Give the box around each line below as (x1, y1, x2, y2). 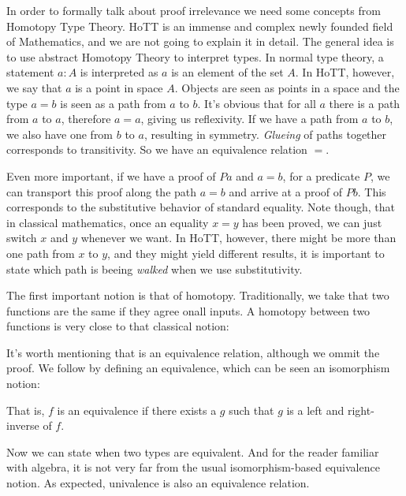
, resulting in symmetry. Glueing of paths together (143, 125, 387, 142)
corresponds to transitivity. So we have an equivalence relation (6, 141, 307, 158)
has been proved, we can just (242, 214, 382, 230)
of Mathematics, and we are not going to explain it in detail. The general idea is (6, 33, 394, 50)
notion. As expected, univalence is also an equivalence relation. (6, 475, 310, 491)
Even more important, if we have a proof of (6, 167, 216, 184)
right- (347, 401, 374, 418)
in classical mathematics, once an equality (6, 214, 209, 230)
